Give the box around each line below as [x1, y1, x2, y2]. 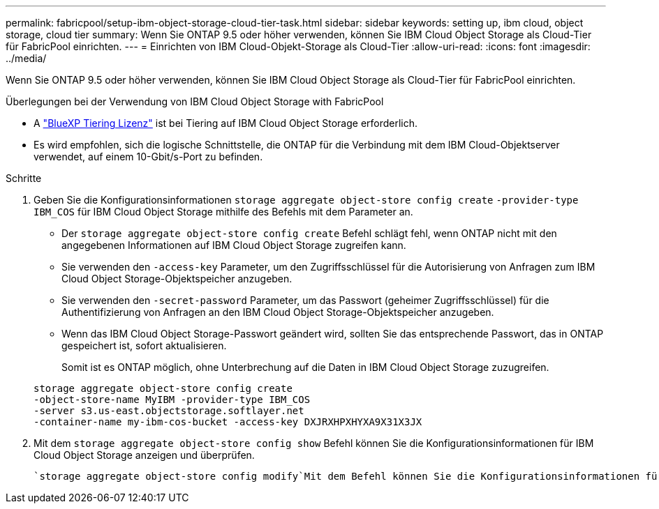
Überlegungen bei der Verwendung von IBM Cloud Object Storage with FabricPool [6, 96, 384, 107]
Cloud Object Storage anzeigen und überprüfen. [34, 449, 255, 461]
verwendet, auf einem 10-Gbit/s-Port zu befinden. [34, 151, 263, 162]
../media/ [6, 52, 47, 64]
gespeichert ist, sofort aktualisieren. [61, 340, 227, 351]
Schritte [6, 172, 42, 184]
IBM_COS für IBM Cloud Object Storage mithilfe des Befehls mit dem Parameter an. [34, 206, 413, 218]
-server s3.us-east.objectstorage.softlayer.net [34, 405, 304, 416]
